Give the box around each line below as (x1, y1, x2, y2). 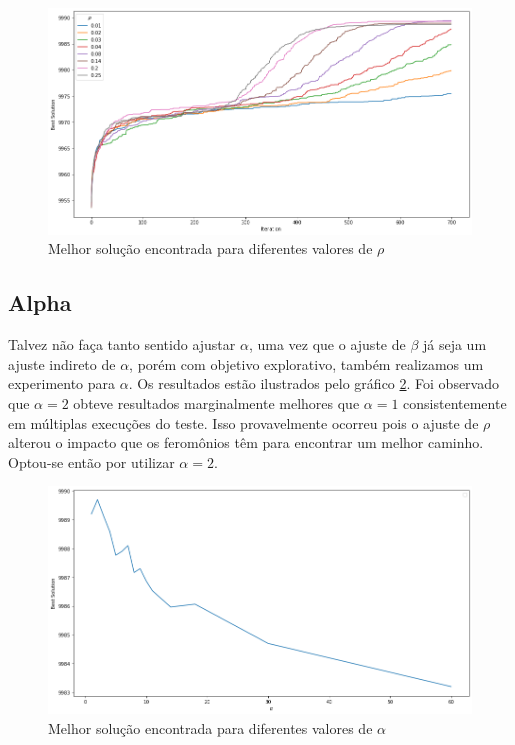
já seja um (422, 334, 487, 355)
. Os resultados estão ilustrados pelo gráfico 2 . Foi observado (128, 373, 499, 394)
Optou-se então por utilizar (8, 451, 175, 472)
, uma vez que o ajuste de (248, 334, 406, 355)
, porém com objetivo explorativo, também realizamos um (129, 353, 484, 374)
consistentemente (403, 393, 507, 414)
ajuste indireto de (8, 353, 116, 374)
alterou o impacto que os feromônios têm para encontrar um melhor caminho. (8, 432, 484, 453)
